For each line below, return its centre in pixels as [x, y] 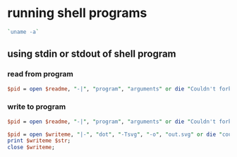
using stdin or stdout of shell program [92, 54]
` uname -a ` [23, 32]
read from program [41, 74]
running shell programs [77, 13]
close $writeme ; [31, 147]
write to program [37, 107]
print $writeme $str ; [39, 141]
